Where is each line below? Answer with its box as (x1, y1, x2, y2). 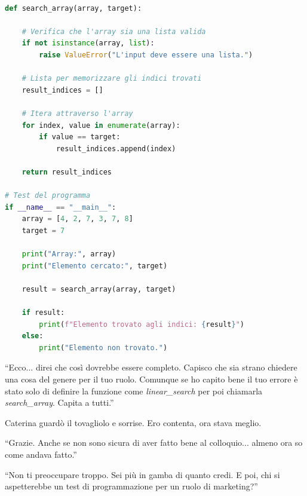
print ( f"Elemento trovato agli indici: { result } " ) (39, 320, 244, 329)
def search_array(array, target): (5, 4, 142, 13)
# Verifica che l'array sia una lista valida (22, 27, 206, 36)
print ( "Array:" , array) (22, 250, 116, 259)
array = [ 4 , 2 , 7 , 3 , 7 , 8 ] (22, 215, 133, 223)
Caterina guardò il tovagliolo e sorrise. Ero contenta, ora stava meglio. (5, 416, 262, 428)
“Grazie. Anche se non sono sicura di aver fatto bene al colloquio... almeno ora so (5, 436, 303, 449)
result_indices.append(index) (56, 144, 176, 153)
